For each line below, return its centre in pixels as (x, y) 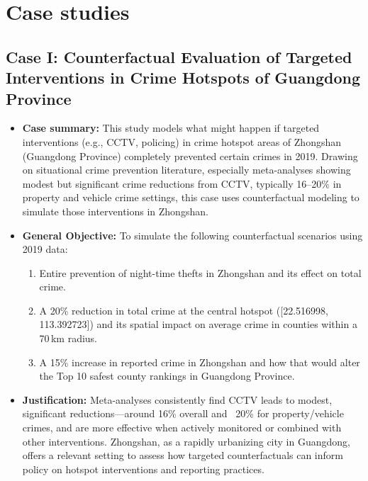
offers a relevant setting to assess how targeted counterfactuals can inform (183, 455)
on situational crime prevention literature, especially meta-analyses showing (186, 170)
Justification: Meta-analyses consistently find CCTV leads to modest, (177, 399)
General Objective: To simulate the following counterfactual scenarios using (193, 235)
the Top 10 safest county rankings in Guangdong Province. (167, 376)
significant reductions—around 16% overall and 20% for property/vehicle (183, 413)
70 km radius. (68, 338)
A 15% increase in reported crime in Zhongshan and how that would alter (200, 362)
